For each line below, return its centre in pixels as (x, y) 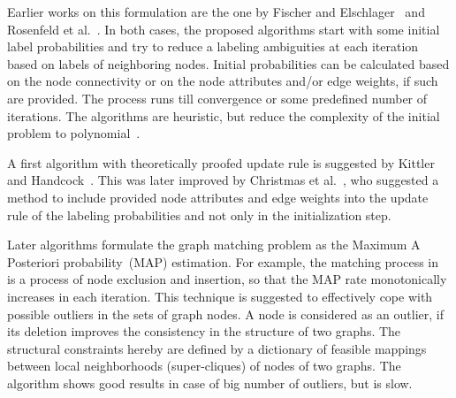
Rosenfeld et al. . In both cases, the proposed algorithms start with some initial (224, 29)
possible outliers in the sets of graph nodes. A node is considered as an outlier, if (225, 314)
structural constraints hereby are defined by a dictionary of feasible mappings (217, 348)
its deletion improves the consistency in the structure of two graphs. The (204, 331)
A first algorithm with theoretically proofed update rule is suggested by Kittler (221, 162)
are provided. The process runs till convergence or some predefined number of (217, 98)
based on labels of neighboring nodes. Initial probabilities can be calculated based (228, 63)
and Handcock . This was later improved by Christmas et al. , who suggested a (223, 180)
